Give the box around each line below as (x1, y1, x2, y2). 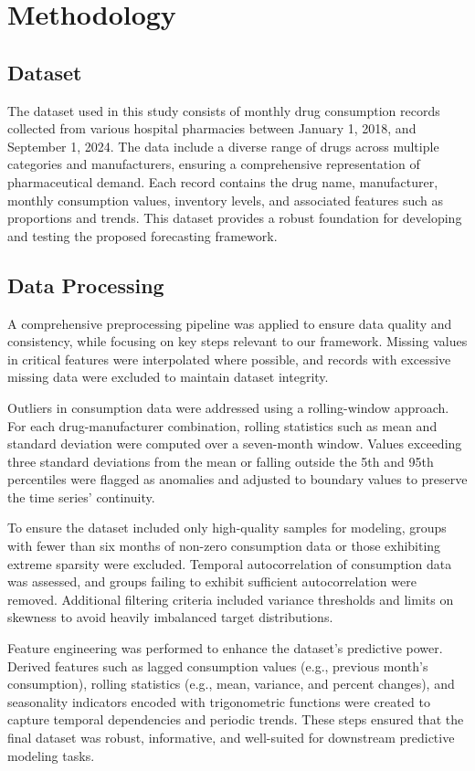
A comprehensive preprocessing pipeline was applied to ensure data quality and (7, 313, 452, 333)
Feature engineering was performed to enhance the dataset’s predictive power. (7, 639, 443, 658)
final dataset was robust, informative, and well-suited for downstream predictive (7, 728, 455, 746)
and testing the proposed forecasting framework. (7, 226, 278, 245)
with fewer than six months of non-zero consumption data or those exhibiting (7, 536, 441, 555)
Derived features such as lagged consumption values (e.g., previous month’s (7, 656, 428, 675)
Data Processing (7, 270, 164, 299)
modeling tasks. (7, 745, 95, 765)
